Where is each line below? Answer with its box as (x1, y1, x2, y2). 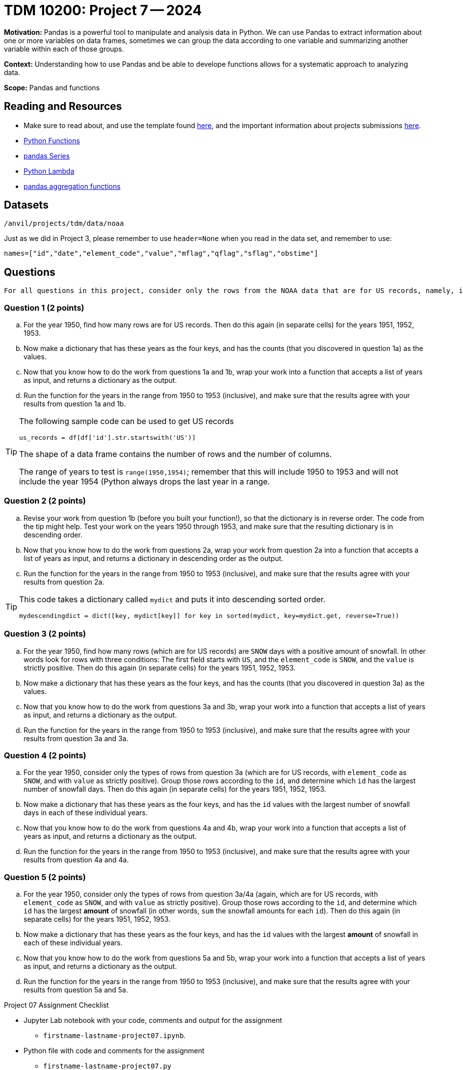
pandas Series (24, 151, 70, 160)
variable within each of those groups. (4, 44, 124, 53)
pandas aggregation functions (24, 182, 121, 190)
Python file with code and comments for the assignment (24, 1046, 205, 1055)
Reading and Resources (4, 100, 122, 113)
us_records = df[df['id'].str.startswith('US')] (19, 434, 196, 442)
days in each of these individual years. (24, 808, 148, 817)
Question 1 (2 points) (4, 302, 84, 313)
